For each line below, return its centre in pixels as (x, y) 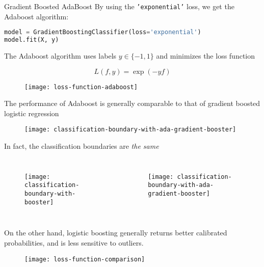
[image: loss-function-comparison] (85, 259)
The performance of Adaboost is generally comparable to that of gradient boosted (132, 103)
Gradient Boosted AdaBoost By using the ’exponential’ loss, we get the (119, 6)
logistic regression (32, 113)
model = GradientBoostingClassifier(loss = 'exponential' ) (103, 32)
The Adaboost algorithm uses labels (60, 56)
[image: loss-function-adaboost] (81, 87)
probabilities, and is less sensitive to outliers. (74, 242)
